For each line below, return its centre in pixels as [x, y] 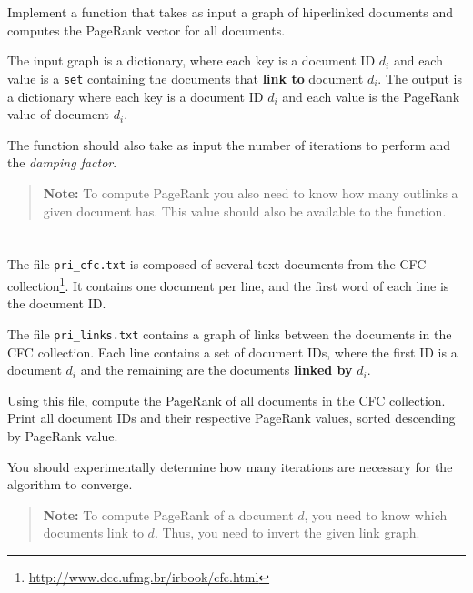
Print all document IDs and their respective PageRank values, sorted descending [231, 418]
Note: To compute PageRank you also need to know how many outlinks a [251, 193]
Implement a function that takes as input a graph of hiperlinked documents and [230, 12]
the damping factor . [62, 162]
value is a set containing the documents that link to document [186, 78]
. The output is [420, 78]
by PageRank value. [63, 435]
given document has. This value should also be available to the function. [245, 211]
